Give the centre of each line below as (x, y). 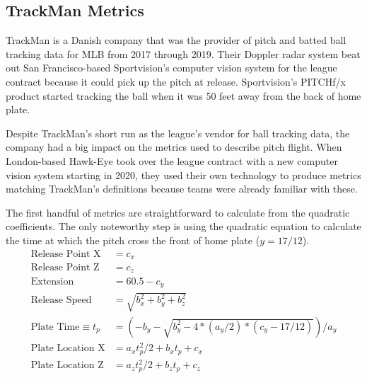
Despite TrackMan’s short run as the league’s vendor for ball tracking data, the (178, 133)
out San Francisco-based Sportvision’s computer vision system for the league (171, 68)
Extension (52, 281)
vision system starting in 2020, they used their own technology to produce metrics (183, 174)
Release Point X (66, 254)
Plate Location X (68, 349)
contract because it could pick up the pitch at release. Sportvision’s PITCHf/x (176, 81)
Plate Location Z (67, 366)
